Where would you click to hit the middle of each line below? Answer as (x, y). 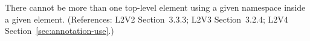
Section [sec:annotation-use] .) (60, 31)
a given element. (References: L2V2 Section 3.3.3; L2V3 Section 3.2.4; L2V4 (147, 19)
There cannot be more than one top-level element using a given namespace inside (155, 7)
